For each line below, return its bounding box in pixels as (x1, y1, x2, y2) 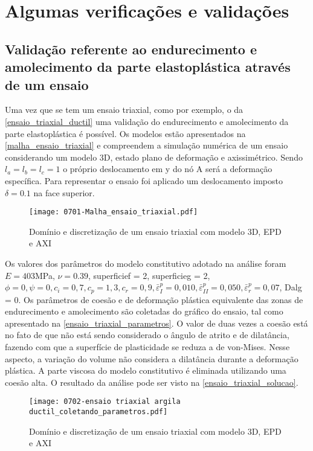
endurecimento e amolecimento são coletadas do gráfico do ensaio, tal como (5, 305, 283, 318)
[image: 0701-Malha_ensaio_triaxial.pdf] (29, 208, 198, 217)
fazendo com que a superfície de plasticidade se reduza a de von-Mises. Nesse (5, 340, 290, 353)
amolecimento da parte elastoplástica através (5, 57, 291, 76)
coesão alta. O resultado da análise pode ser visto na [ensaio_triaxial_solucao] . (5, 376, 298, 388)
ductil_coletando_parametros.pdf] (29, 408, 168, 416)
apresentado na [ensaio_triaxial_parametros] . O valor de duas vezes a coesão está (5, 316, 308, 329)
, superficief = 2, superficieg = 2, (88, 269, 210, 281)
